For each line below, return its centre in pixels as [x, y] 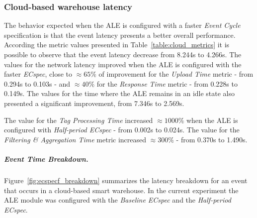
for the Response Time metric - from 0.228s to [167, 83]
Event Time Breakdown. [46, 159]
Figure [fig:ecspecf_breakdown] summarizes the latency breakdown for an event [126, 180]
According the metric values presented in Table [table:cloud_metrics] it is [117, 45]
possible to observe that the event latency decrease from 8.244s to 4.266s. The [123, 54]
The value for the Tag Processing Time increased [79, 120]
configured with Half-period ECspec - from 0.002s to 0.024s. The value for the [122, 130]
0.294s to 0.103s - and [37, 83]
